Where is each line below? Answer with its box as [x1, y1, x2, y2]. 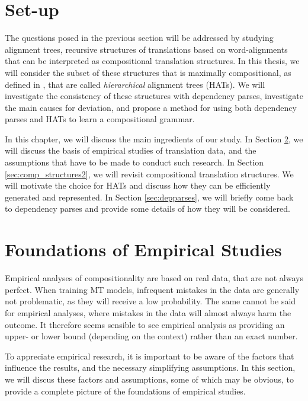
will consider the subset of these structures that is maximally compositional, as [5, 66, 291, 78]
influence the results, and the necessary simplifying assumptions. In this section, [5, 361, 296, 374]
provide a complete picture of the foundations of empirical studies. [5, 384, 246, 397]
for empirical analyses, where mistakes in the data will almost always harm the [5, 306, 291, 319]
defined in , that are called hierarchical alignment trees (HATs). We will [5, 78, 265, 90]
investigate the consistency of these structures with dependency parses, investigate [5, 90, 303, 102]
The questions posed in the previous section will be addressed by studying [5, 31, 274, 44]
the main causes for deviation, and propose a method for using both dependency [5, 101, 297, 113]
